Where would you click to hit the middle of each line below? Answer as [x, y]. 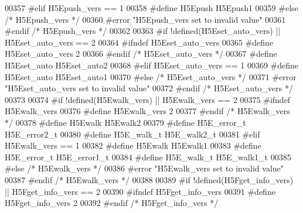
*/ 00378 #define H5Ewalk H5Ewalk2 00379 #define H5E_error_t [125, 122]
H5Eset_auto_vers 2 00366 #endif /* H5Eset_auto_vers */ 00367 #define [141, 54]
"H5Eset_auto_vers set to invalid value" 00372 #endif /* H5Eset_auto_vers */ [149, 88]
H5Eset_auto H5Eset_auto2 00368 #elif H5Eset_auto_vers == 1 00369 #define [152, 65]
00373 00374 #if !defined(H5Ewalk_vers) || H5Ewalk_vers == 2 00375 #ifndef [148, 99]
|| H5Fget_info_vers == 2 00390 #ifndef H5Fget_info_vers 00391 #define [140, 191]
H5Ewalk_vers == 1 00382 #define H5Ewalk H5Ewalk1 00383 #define [133, 145]
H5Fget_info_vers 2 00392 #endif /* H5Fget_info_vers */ [112, 203]
